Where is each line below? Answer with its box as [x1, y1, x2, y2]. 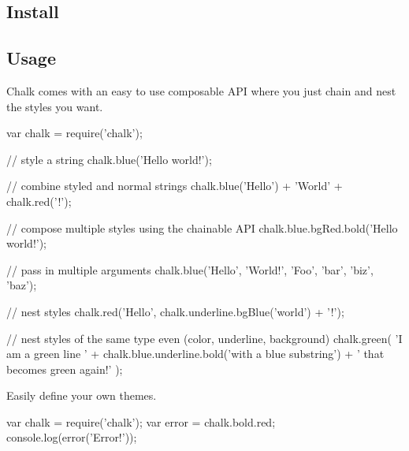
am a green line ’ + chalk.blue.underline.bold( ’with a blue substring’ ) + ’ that [6, 345, 385, 362]
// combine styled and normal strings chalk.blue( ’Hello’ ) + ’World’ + [6, 177, 343, 194]
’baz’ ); [6, 277, 37, 293]
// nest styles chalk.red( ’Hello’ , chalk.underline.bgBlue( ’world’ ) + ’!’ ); [6, 303, 344, 319]
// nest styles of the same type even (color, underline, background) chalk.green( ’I [6, 330, 403, 346]
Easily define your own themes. [6, 387, 157, 404]
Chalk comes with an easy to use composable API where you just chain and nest [6, 82, 396, 99]
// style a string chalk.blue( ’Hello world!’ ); [6, 151, 212, 167]
